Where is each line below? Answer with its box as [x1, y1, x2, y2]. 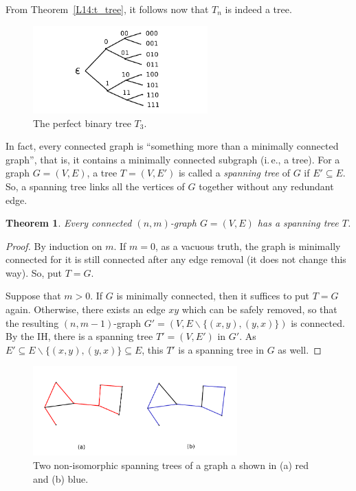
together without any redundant [199, 179, 334, 193]
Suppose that [5, 288, 61, 303]
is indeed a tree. [225, 2, 292, 16]
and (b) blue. [33, 471, 89, 486]
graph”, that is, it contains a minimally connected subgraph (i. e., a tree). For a [5, 152, 340, 166]
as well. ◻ [278, 342, 322, 356]
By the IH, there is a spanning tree [5, 329, 153, 343]
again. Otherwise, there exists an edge [5, 302, 166, 317]
